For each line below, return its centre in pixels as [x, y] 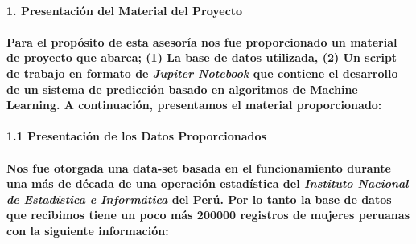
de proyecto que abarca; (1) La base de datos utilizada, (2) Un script [202, 57]
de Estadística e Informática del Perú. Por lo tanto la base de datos [199, 199]
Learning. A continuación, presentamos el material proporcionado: [194, 105]
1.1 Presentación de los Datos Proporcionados [136, 136]
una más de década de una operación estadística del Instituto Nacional [208, 183]
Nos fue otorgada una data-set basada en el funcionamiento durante [199, 167]
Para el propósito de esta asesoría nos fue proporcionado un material [202, 41]
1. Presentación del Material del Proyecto [125, 10]
